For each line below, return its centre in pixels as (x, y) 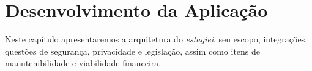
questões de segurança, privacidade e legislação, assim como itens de (133, 51)
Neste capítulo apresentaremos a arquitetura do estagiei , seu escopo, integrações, (156, 39)
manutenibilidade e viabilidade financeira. (83, 63)
